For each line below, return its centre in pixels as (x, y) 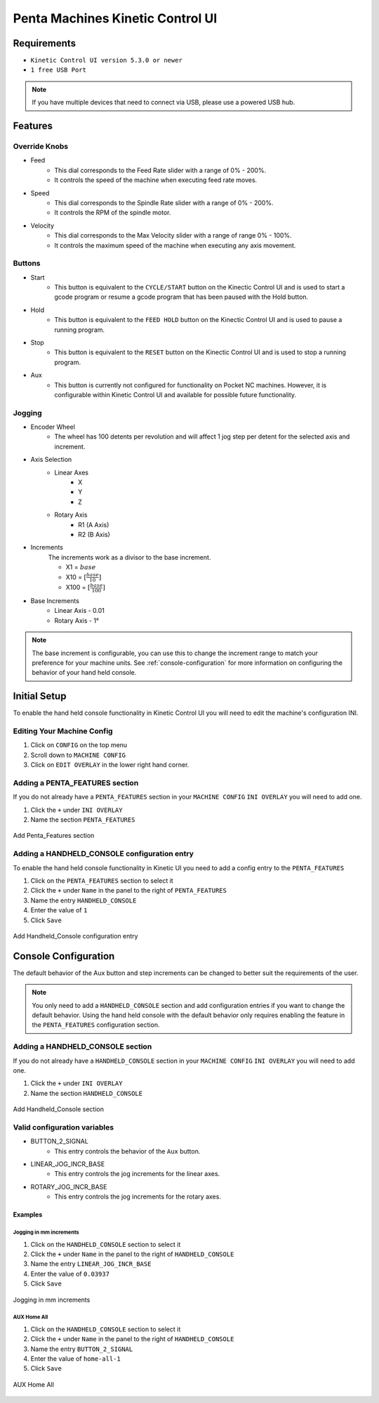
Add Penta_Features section (54, 836)
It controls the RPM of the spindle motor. (113, 213)
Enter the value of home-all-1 (75, 1359)
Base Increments (55, 600)
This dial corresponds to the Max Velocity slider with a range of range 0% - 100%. (173, 235)
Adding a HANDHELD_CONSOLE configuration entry (104, 854)
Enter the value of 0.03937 (70, 1274)
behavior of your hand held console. (84, 673)
